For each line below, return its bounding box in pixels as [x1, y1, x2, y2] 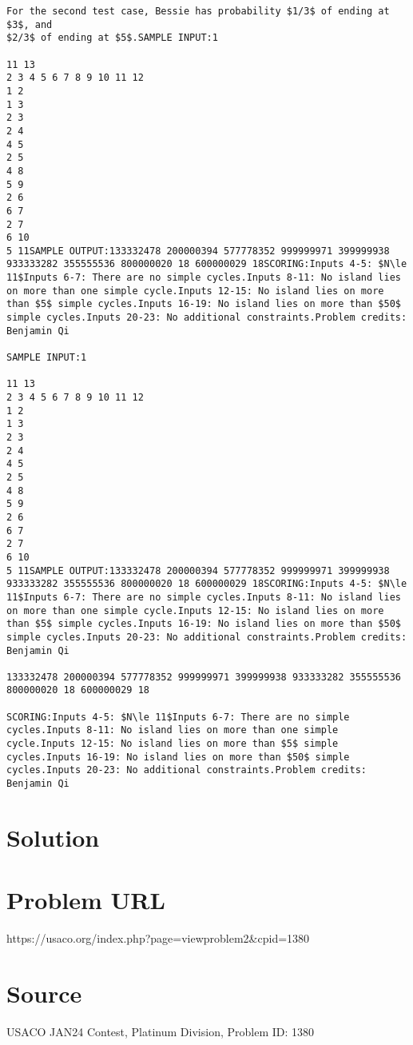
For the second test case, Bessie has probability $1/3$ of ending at [6, 6, 390, 17]
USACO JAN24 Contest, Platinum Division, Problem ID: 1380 [6, 1023, 315, 1039]
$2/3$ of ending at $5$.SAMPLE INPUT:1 [6, 32, 218, 44]
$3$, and [6, 18, 53, 30]
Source [6, 977, 82, 1009]
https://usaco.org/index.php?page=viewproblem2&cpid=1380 [6, 930, 310, 947]
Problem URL [6, 883, 165, 916]
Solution [6, 820, 100, 853]
